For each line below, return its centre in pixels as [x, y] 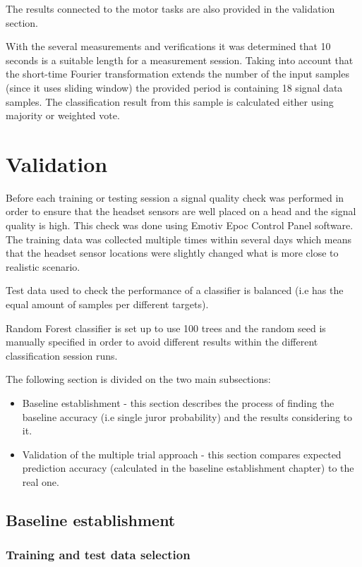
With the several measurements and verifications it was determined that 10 [168, 46]
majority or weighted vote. [63, 115]
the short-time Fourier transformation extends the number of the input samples [177, 74]
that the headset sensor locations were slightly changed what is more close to [172, 253]
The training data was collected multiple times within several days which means [179, 239]
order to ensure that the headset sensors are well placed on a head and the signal [181, 211]
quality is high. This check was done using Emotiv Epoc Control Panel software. [180, 225]
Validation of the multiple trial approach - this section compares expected [182, 454]
